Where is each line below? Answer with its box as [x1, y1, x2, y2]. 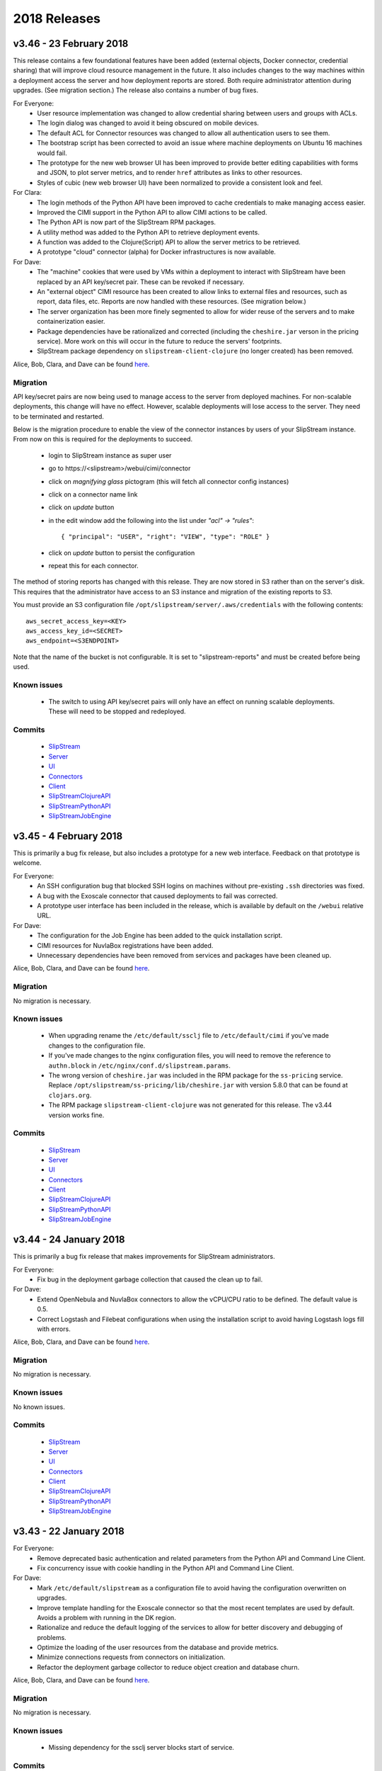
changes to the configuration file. [48, 1041, 146, 1050]
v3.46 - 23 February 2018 [13, 38, 129, 50]
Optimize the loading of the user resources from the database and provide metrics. [37, 1643, 279, 1652]
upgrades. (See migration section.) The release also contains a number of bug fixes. [13, 86, 258, 95]
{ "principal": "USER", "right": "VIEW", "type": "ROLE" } [61, 533, 270, 541]
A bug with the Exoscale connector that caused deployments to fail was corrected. [37, 891, 278, 900]
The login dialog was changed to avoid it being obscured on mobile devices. [37, 119, 260, 128]
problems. [37, 1633, 66, 1641]
